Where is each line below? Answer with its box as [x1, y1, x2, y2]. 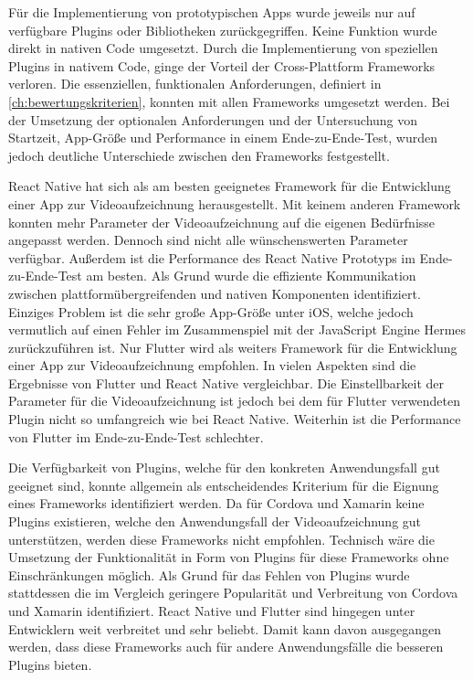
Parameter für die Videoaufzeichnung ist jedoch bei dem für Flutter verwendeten [8, 391, 460, 410]
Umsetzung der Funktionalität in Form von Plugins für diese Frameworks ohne [8, 547, 449, 567]
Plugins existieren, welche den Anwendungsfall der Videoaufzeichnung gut [8, 512, 422, 531]
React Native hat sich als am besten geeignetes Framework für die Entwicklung [8, 176, 451, 196]
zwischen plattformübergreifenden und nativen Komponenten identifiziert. [8, 283, 421, 303]
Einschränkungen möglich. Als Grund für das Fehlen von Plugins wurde [8, 565, 410, 584]
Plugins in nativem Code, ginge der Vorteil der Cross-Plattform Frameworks [8, 56, 436, 75]
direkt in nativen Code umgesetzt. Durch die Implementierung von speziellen [8, 38, 438, 58]
